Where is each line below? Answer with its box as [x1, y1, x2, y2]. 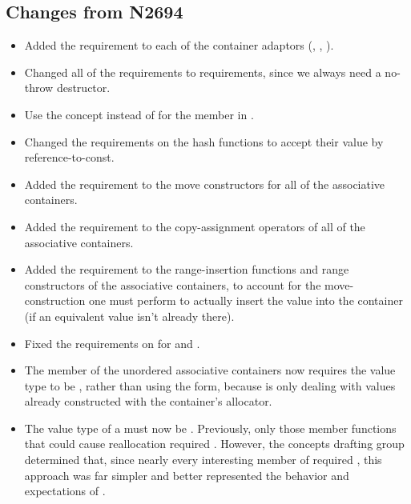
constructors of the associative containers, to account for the [24, 276, 321, 293]
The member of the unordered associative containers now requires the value [24, 362, 396, 378]
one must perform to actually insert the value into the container [89, 292, 403, 309]
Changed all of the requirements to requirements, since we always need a [24, 63, 381, 80]
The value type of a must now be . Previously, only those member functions [24, 419, 397, 436]
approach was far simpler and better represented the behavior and [24, 466, 349, 483]
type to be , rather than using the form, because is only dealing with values [24, 377, 396, 394]
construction [24, 292, 86, 309]
